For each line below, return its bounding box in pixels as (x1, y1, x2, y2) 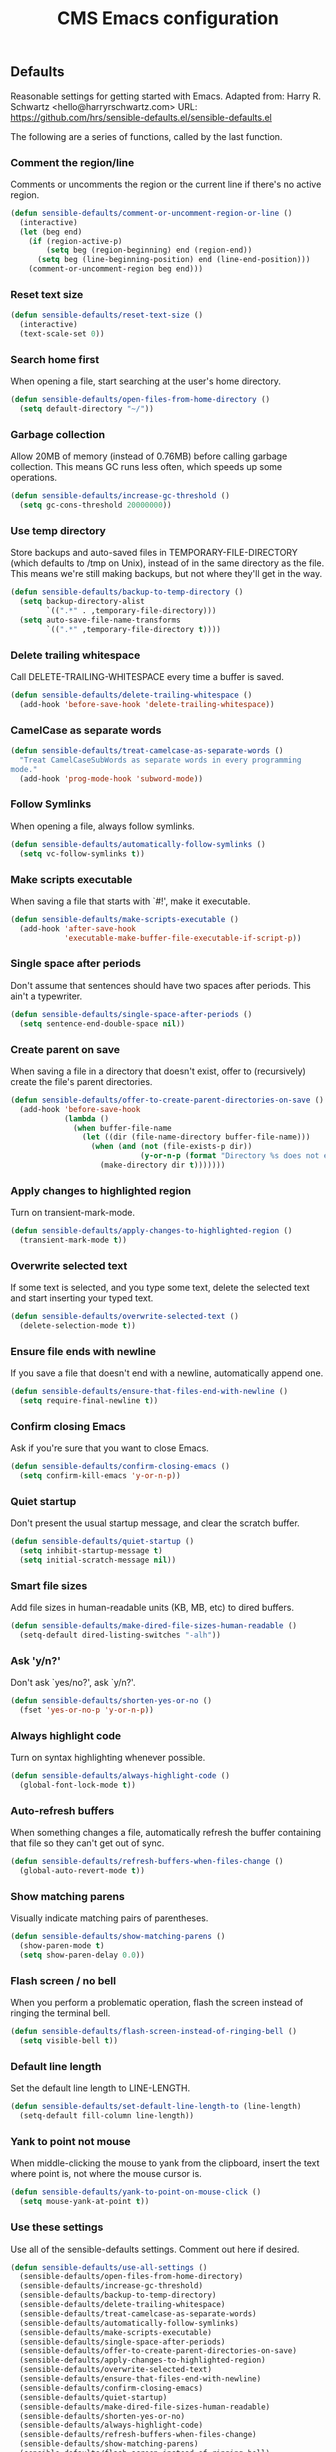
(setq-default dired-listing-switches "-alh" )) (19, 1630, 222, 1641)
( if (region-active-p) (28, 236, 123, 246)
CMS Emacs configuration (56, 7, 280, 30)
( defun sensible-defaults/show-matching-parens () (10, 1932, 226, 1942)
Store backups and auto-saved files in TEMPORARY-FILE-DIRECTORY (10, 547, 298, 559)
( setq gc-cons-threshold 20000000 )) (19, 500, 172, 511)
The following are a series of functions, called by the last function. (10, 130, 283, 142)
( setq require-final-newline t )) (19, 1396, 159, 1406)
